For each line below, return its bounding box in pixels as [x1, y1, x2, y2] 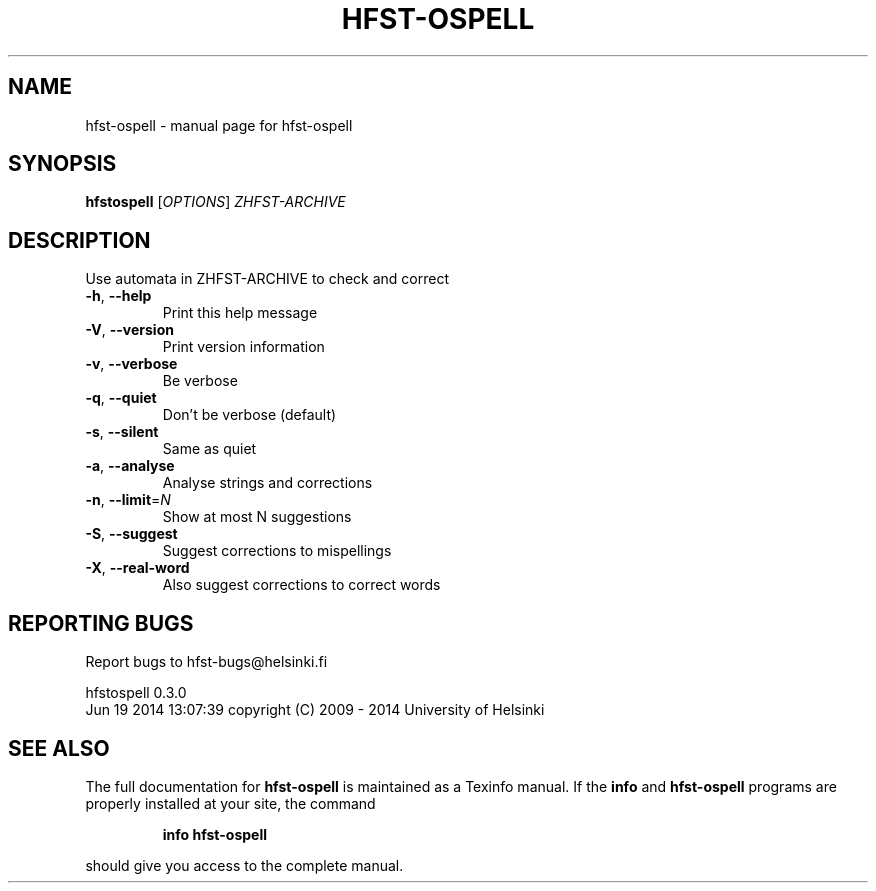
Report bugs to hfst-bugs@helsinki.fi [85, 653, 328, 671]
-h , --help [85, 287, 152, 305]
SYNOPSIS [8, 151, 117, 177]
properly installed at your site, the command [85, 794, 376, 812]
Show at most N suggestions [162, 508, 352, 526]
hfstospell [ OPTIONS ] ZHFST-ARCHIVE [85, 193, 346, 211]
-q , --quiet [85, 389, 157, 407]
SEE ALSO [8, 735, 110, 761]
